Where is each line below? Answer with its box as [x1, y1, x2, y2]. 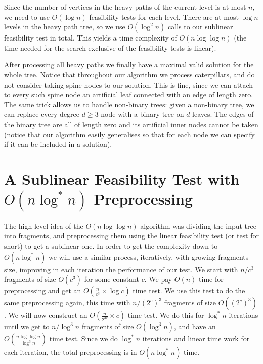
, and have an [173, 321, 216, 332]
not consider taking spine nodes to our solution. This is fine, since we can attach [4, 79, 253, 90]
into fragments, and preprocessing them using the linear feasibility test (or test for [4, 230, 259, 241]
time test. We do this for [127, 310, 204, 320]
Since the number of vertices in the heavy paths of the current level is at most [4, 2, 246, 12]
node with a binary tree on [101, 109, 184, 119]
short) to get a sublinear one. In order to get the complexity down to [4, 240, 218, 251]
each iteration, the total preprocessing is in [4, 347, 137, 357]
